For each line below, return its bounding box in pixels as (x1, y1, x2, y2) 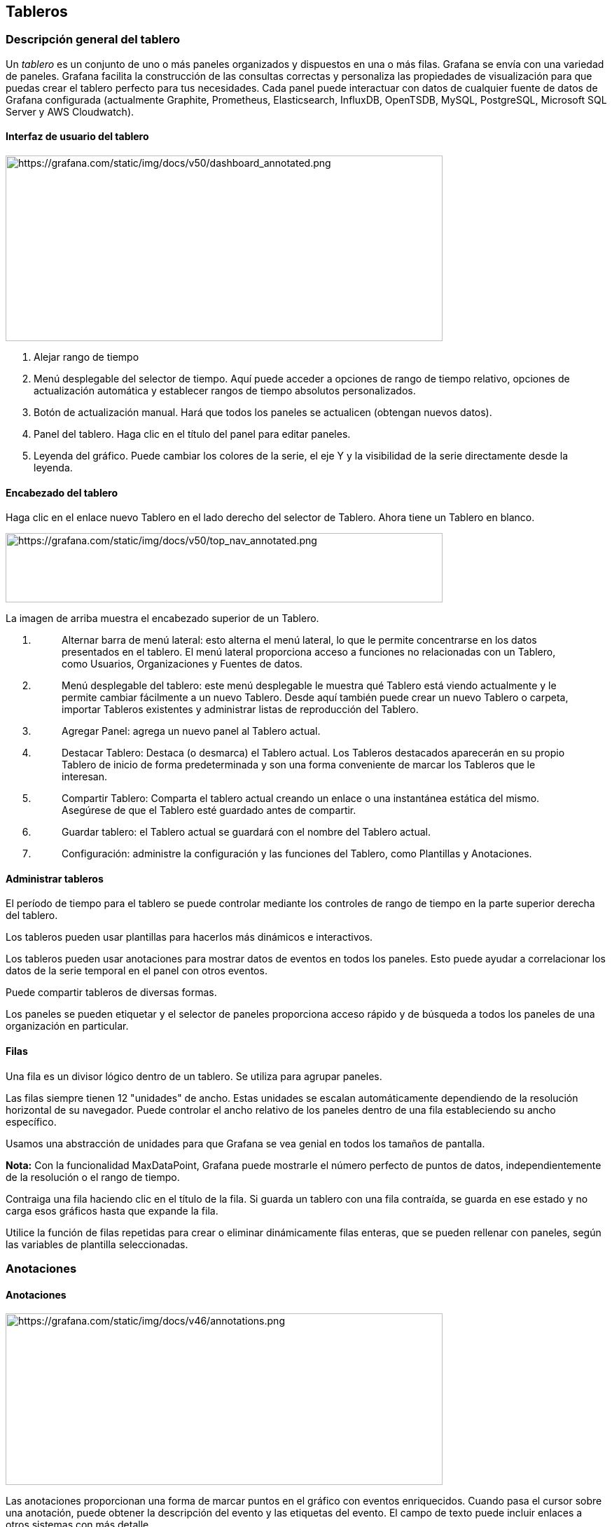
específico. (6, 1115, 57, 1128)
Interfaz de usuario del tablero (6, 130, 149, 143)
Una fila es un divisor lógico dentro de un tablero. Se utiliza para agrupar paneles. (6, 1070, 382, 1082)
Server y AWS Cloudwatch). (6, 105, 134, 118)
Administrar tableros (6, 872, 104, 885)
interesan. (62, 771, 108, 783)
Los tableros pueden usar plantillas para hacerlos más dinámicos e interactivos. (6, 931, 373, 944)
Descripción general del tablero (6, 32, 180, 47)
